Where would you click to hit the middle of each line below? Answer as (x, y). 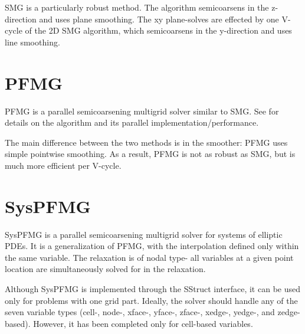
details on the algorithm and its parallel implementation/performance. (132, 122)
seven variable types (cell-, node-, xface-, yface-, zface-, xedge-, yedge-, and (140, 312)
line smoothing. (32, 42)
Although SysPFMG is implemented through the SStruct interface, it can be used (152, 288)
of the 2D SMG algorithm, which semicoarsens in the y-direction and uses (158, 30)
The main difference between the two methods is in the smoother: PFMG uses (146, 142)
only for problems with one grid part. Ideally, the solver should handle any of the (151, 300)
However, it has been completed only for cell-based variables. (143, 323)
